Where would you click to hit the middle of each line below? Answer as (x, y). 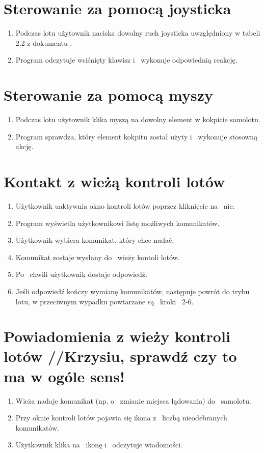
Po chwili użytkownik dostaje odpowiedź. (81, 274)
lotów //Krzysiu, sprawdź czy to (120, 356)
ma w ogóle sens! (64, 376)
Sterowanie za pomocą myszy (108, 95)
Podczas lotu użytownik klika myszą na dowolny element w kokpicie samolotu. (138, 119)
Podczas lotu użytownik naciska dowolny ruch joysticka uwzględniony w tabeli (138, 33)
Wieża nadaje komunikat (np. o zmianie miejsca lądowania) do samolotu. (133, 400)
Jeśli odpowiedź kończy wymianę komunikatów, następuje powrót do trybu (133, 291)
